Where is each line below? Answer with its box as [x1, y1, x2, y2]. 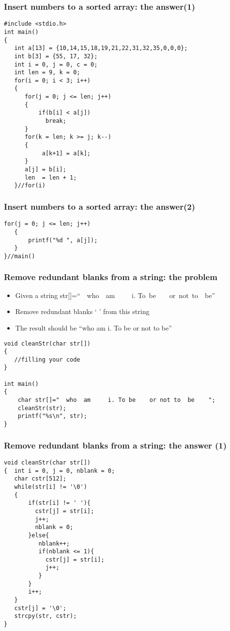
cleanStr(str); [17, 404, 66, 412]
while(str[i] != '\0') [14, 483, 87, 490]
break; [45, 117, 66, 125]
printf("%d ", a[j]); [28, 236, 98, 244]
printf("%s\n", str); [17, 413, 87, 420]
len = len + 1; [24, 174, 77, 181]
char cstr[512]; [14, 475, 66, 482]
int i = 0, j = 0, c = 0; [14, 61, 98, 68]
